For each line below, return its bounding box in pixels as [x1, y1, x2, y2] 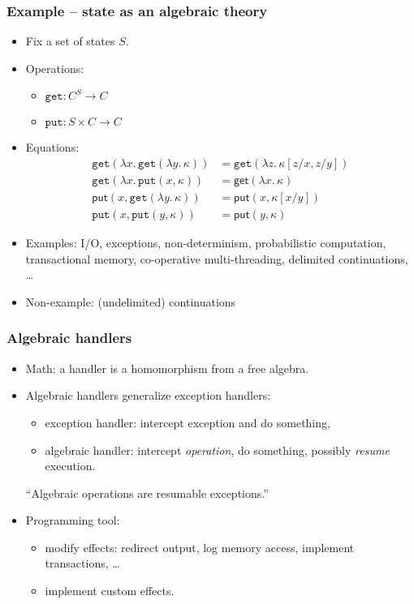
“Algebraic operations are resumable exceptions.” [25, 484, 269, 501]
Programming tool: [25, 512, 120, 529]
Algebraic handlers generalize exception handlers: [25, 387, 271, 404]
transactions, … [45, 555, 120, 572]
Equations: [25, 139, 80, 156]
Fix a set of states [25, 32, 115, 49]
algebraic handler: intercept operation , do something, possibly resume [45, 441, 390, 458]
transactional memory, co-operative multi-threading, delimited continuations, [25, 250, 408, 267]
